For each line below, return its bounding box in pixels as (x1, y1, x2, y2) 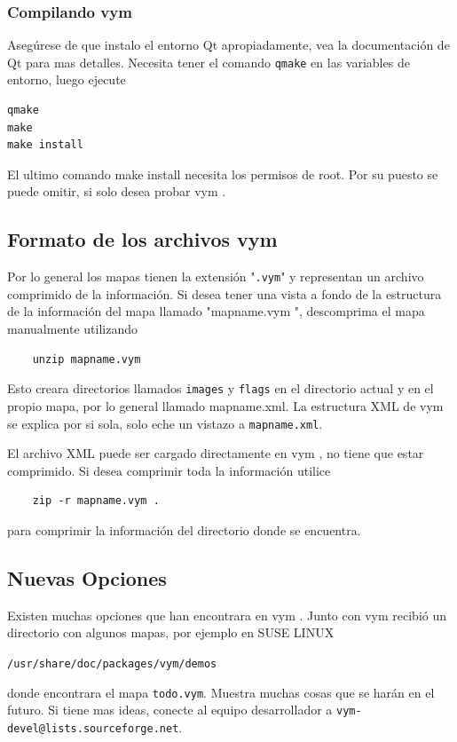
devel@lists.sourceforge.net (7, 722, 179, 735)
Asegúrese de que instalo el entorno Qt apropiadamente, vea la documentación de (7, 36, 450, 54)
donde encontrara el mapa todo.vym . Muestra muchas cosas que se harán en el (7, 683, 435, 701)
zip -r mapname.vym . (32, 494, 160, 508)
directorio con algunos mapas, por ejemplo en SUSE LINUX (7, 623, 335, 642)
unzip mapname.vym (32, 352, 141, 366)
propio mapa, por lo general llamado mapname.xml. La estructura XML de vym (7, 396, 444, 414)
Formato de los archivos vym (7, 225, 278, 253)
